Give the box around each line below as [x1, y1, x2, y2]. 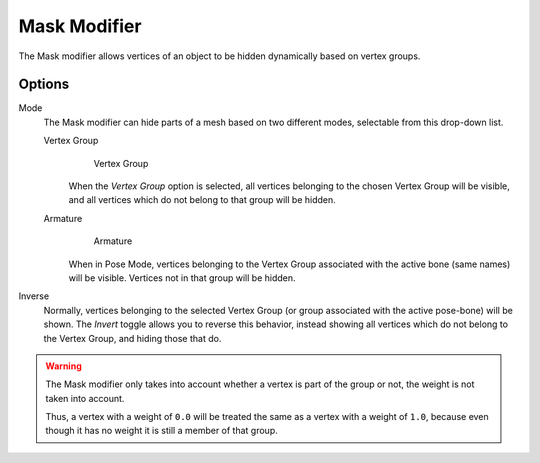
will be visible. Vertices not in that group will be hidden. [68, 271, 296, 284]
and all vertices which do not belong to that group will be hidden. [68, 194, 337, 206]
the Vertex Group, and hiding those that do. [43, 332, 222, 344]
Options [18, 76, 70, 93]
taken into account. [45, 392, 125, 404]
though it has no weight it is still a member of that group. [45, 425, 279, 437]
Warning [45, 360, 82, 372]
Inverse [18, 290, 50, 302]
